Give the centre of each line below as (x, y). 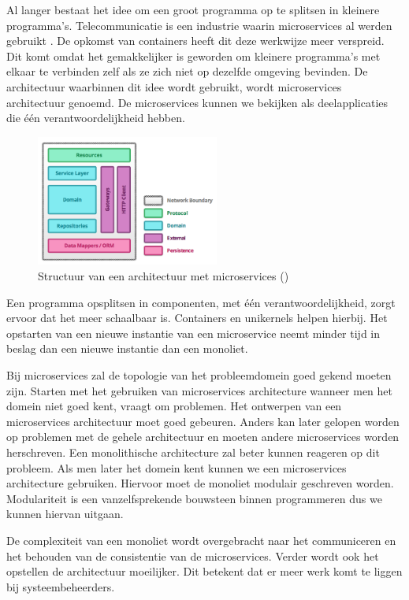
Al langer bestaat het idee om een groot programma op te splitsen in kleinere (193, 9)
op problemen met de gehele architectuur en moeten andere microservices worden (203, 437)
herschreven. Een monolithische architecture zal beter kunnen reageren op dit (193, 452)
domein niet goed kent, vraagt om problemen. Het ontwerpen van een (174, 406)
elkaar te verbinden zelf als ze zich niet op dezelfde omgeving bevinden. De (187, 71)
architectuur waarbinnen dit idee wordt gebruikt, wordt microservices (174, 86)
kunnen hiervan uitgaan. (65, 514)
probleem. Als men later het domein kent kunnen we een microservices (177, 467)
